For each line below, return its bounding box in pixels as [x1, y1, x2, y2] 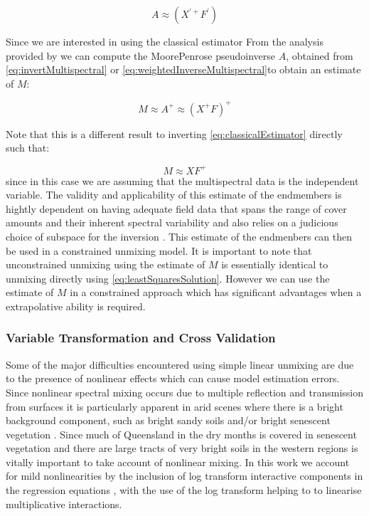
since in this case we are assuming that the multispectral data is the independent [6, 173, 359, 188]
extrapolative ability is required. [6, 298, 146, 313]
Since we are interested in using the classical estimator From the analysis [6, 34, 323, 48]
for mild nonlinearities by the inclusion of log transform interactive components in [6, 468, 363, 483]
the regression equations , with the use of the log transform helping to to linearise [6, 483, 362, 497]
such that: [6, 140, 50, 155]
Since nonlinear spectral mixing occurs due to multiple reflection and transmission [6, 384, 364, 399]
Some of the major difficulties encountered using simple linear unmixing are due [6, 357, 354, 372]
